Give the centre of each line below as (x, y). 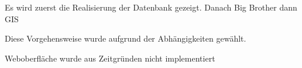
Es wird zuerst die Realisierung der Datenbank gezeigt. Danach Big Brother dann (151, 7)
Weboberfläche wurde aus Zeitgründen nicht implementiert (110, 58)
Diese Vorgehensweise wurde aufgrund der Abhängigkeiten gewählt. (126, 38)
